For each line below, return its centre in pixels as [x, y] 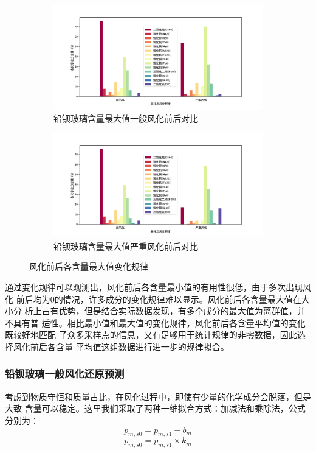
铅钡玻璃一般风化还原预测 [65, 374]
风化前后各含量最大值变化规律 [89, 266]
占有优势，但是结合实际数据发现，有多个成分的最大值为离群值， [169, 311]
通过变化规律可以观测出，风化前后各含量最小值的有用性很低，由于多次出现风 [158, 286]
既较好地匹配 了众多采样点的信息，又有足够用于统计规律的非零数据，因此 [151, 335]
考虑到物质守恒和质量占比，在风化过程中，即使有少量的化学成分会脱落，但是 [158, 396]
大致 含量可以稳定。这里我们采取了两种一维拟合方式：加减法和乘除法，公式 [155, 408]
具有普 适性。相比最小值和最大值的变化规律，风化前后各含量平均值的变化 [159, 322]
